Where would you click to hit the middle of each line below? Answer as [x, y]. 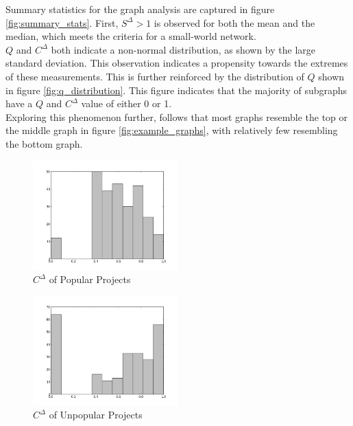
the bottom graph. [44, 143]
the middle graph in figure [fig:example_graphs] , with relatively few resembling [172, 130]
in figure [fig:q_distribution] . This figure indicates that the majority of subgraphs [176, 90]
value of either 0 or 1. [126, 103]
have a [19, 103]
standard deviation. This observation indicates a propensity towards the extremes [177, 63]
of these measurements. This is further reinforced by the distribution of [155, 76]
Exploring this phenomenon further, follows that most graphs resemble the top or [177, 116]
